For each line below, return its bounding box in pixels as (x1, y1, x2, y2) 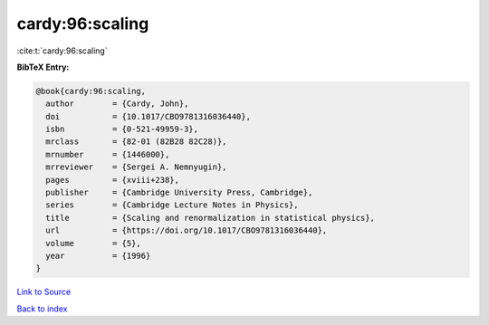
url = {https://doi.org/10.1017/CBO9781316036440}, (45, 225, 328, 235)
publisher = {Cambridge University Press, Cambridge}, (45, 187, 313, 198)
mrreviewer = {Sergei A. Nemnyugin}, (45, 162, 227, 172)
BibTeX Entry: (16, 62, 70, 72)
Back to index (16, 303, 68, 314)
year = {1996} (45, 251, 151, 261)
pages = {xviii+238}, (45, 175, 180, 185)
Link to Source (16, 286, 72, 298)
